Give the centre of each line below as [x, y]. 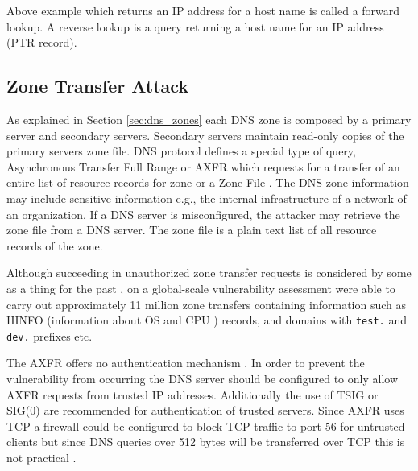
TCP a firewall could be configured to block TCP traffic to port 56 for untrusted [206, 426]
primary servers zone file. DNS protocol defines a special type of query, [181, 151]
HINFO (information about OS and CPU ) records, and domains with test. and [207, 320]
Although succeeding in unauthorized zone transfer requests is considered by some [209, 273]
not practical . [41, 457]
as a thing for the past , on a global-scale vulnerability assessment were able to [201, 288]
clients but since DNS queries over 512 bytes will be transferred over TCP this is [206, 442]
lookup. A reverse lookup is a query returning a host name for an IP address [195, 26]
